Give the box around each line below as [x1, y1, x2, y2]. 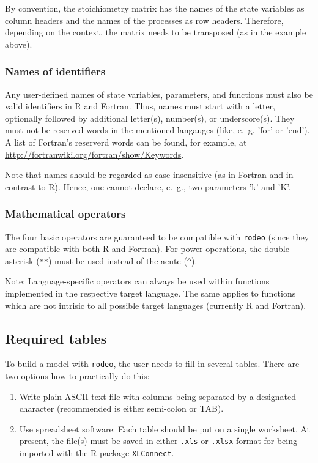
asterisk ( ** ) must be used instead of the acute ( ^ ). [5, 254, 198, 267]
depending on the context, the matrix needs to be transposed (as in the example [5, 26, 306, 39]
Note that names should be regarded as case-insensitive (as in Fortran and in [5, 168, 294, 181]
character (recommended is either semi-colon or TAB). [19, 402, 224, 415]
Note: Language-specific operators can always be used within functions [5, 275, 270, 287]
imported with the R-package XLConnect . [19, 446, 174, 459]
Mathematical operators [5, 206, 126, 221]
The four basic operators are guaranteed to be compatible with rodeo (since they [5, 230, 309, 243]
